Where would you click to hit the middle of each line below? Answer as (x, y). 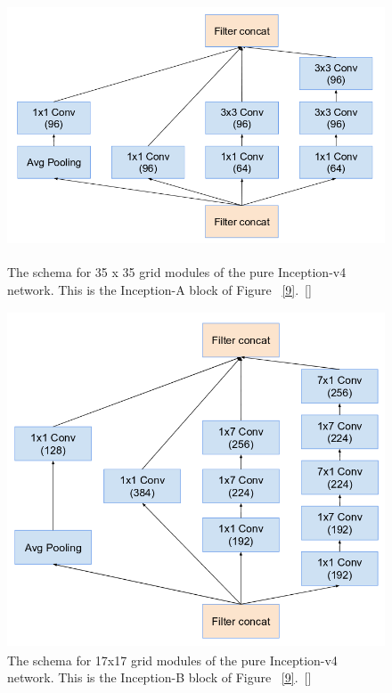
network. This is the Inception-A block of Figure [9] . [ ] (159, 289)
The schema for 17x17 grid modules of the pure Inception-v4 (172, 660)
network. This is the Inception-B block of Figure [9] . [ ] (159, 677)
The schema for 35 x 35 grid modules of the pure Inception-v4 (177, 271)
